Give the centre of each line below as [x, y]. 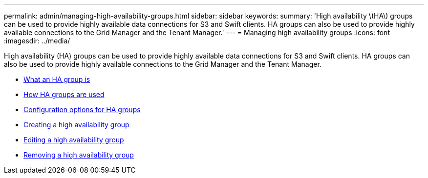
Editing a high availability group [74, 140]
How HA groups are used [64, 94]
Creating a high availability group [76, 125]
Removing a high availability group [79, 155]
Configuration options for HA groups [82, 109]
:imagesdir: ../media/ [37, 41]
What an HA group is [57, 79]
